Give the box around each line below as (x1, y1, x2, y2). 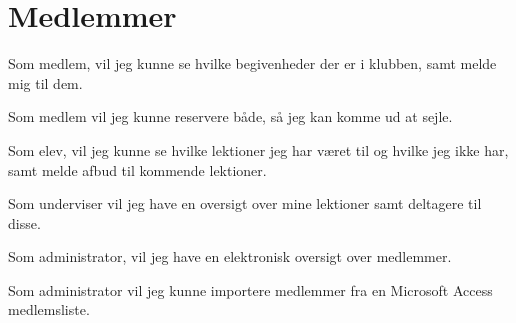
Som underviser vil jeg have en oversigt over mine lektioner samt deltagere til (8, 193, 482, 214)
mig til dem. (8, 72, 83, 93)
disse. (8, 212, 41, 233)
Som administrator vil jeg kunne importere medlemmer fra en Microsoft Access (8, 279, 493, 300)
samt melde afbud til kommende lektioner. (8, 159, 267, 180)
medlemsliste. (8, 299, 90, 320)
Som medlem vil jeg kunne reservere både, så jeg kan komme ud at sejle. (8, 106, 453, 127)
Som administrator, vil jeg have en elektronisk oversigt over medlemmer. (8, 246, 452, 267)
